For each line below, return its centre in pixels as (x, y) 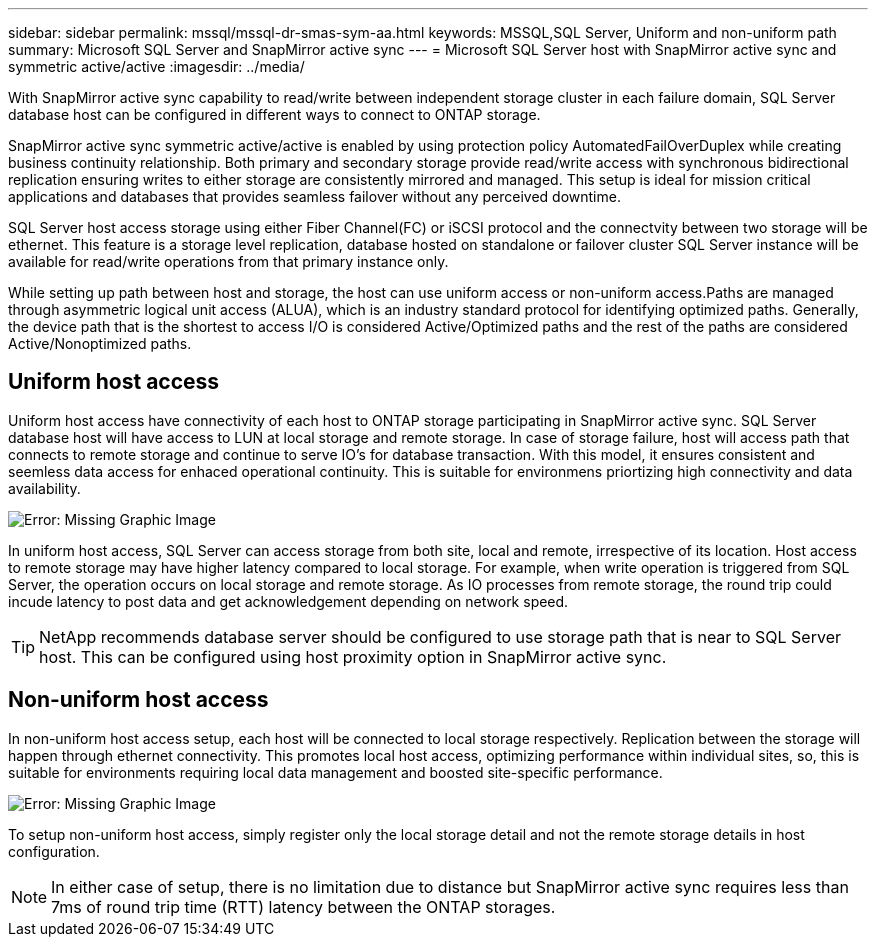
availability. (44, 488)
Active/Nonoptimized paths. (100, 343)
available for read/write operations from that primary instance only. (228, 261)
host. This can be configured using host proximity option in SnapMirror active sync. (353, 656)
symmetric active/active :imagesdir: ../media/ (156, 66)
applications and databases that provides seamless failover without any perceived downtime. (314, 196)
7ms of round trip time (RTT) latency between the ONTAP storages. (303, 906)
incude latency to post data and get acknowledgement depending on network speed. (288, 601)
